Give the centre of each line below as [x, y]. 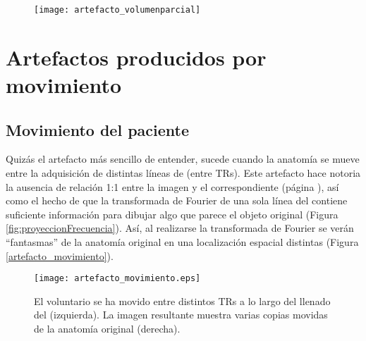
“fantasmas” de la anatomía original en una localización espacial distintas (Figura [182, 241]
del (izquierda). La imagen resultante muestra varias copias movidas [181, 315]
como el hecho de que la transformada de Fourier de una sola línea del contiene [177, 200]
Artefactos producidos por [136, 57]
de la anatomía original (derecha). [107, 329]
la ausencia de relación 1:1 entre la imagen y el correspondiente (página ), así [172, 186]
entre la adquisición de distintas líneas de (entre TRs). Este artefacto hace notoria [183, 173]
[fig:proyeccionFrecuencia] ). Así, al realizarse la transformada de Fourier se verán [180, 228]
